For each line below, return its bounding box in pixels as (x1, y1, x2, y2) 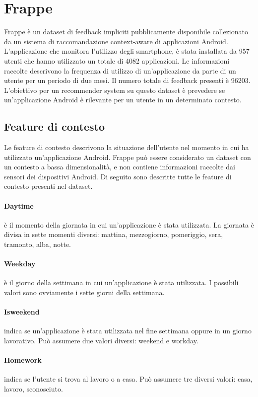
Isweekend (4, 307, 40, 317)
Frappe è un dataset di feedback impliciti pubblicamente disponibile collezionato (4, 26, 248, 37)
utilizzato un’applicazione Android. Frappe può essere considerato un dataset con (4, 152, 251, 162)
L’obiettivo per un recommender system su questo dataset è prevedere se (4, 84, 225, 95)
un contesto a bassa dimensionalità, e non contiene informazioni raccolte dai (4, 161, 235, 172)
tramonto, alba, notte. (4, 239, 71, 249)
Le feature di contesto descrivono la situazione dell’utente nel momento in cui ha (4, 142, 249, 153)
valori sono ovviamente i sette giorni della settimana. (4, 287, 165, 298)
